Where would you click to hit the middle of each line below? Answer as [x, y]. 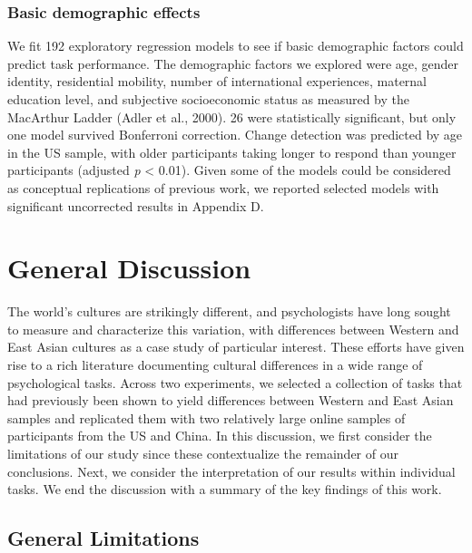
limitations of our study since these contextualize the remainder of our [203, 454]
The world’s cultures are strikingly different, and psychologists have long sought [229, 311]
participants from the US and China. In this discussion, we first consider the [220, 436]
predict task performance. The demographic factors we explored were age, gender [233, 63]
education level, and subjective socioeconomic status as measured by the [209, 99]
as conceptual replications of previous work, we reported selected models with [223, 187]
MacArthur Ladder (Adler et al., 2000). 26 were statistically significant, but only [232, 116]
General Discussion [129, 268]
